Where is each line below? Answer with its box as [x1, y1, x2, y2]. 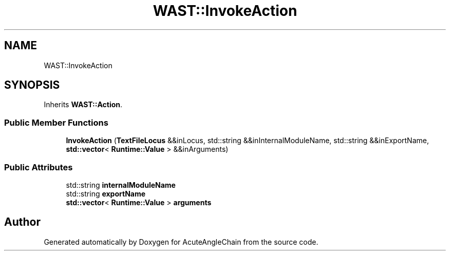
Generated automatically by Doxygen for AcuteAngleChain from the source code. [44, 237, 318, 246]
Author [4, 215, 41, 229]
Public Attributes [4, 162, 73, 172]
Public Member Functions [4, 117, 108, 128]
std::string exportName [66, 189, 146, 198]
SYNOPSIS [4, 79, 60, 92]
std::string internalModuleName [66, 180, 176, 189]
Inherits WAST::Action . [44, 100, 123, 109]
